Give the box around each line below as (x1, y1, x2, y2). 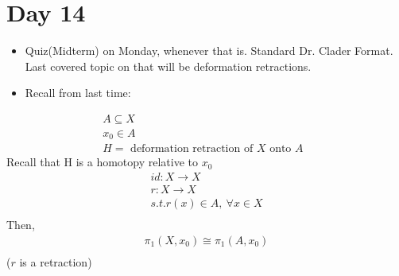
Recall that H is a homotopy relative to (6, 154, 199, 170)
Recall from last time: (25, 84, 131, 101)
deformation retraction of (130, 143, 254, 155)
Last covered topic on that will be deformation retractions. (25, 57, 312, 74)
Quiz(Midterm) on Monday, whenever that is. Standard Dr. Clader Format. (25, 42, 393, 59)
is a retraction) (19, 253, 92, 270)
